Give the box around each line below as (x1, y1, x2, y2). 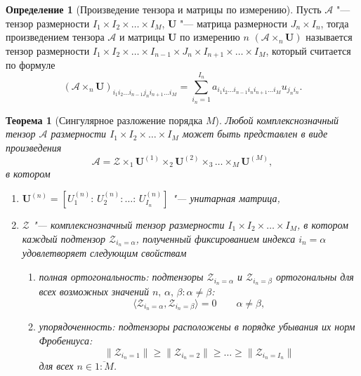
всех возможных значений (39, 283, 149, 298)
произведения (6, 140, 62, 154)
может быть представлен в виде (182, 126, 328, 141)
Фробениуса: (39, 333, 93, 347)
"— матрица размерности (180, 15, 288, 30)
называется (306, 29, 353, 44)
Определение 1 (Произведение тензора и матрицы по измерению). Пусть (6, 2, 322, 16)
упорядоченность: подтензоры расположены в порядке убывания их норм (39, 319, 355, 334)
